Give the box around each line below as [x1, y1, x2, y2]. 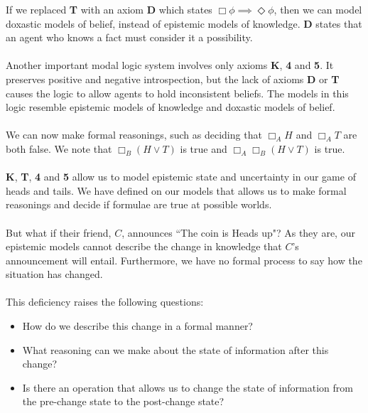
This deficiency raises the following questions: [6, 294, 204, 309]
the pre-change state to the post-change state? [22, 394, 224, 409]
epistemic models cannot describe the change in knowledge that [6, 239, 282, 254]
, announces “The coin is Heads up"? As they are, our [121, 225, 355, 240]
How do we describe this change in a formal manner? [22, 318, 253, 333]
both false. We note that [6, 141, 112, 156]
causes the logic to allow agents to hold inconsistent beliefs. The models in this [6, 85, 349, 100]
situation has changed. [6, 267, 103, 281]
